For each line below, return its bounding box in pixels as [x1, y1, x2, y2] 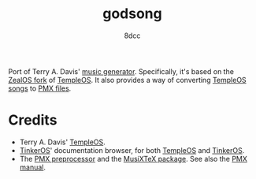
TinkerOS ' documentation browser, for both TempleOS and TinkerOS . [19, 145, 245, 155]
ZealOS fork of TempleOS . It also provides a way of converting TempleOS [8, 75, 247, 84]
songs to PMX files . [8, 84, 72, 93]
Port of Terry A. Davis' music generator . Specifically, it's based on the [8, 66, 235, 76]
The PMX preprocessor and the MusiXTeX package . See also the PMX [19, 154, 248, 163]
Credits [8, 111, 58, 129]
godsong [102, 5, 163, 23]
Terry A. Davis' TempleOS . [19, 137, 106, 147]
